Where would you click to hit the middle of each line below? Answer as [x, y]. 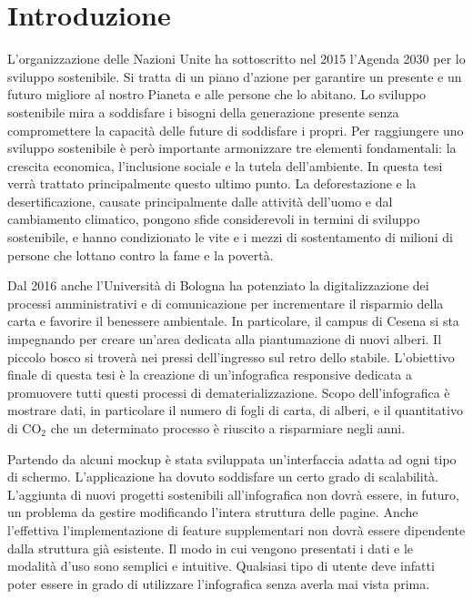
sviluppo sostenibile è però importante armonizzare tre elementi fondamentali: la [232, 148]
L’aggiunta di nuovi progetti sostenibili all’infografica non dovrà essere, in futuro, [233, 494]
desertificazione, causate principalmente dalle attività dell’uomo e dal [200, 201]
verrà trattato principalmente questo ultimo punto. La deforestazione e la [212, 183]
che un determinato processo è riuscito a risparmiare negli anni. [228, 428]
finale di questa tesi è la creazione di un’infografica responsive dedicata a [210, 375]
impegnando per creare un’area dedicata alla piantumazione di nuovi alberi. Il [225, 339]
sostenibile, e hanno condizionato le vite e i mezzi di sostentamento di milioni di [230, 237]
